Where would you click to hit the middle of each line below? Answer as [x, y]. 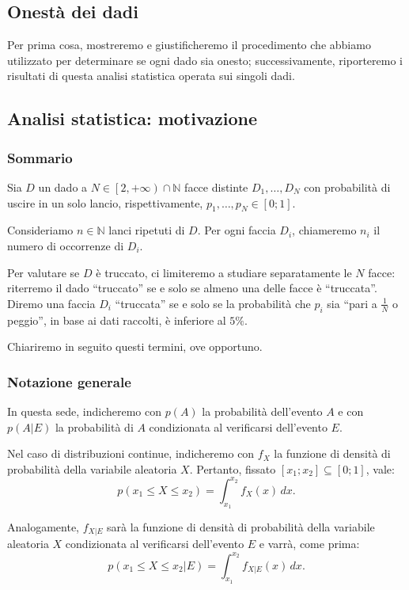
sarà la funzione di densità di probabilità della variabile [241, 527]
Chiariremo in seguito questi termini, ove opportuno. [135, 346]
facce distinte [216, 187]
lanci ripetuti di [147, 230]
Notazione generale [69, 381]
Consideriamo [40, 230]
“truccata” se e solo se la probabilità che [213, 303]
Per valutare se [44, 272]
